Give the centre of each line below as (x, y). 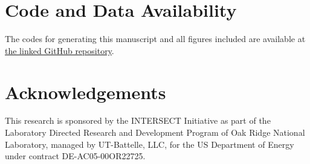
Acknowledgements (86, 92)
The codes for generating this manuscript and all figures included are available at (155, 39)
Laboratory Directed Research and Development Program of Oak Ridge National (155, 132)
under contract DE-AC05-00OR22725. (75, 156)
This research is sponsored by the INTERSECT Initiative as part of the (138, 120)
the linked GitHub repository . (60, 50)
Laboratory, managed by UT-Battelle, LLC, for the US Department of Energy (150, 144)
